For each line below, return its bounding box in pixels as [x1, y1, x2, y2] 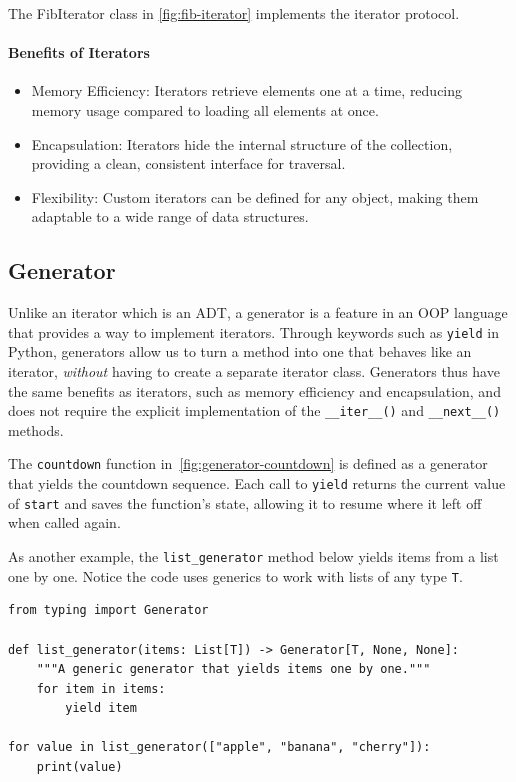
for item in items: [36, 681, 166, 696]
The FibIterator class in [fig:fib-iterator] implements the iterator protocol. [8, 3, 460, 23]
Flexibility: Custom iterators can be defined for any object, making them [31, 186, 479, 207]
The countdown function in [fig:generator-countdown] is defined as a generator [8, 453, 488, 474]
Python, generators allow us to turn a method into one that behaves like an [8, 341, 472, 362]
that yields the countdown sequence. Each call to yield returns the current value [8, 473, 506, 494]
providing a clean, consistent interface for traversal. [31, 153, 346, 174]
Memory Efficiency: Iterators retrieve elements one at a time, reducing [31, 80, 463, 101]
